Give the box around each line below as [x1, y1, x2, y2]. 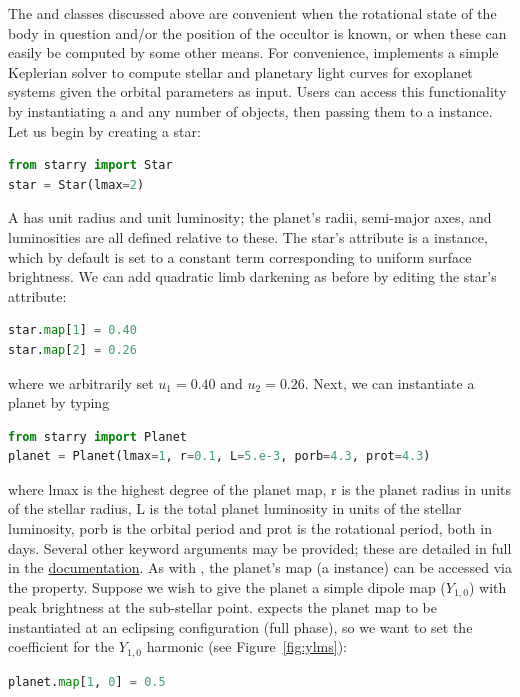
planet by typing [8, 392, 110, 413]
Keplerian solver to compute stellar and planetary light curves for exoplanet [8, 61, 473, 82]
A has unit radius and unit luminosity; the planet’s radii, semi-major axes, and [8, 207, 492, 228]
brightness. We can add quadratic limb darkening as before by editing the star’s [8, 266, 497, 287]
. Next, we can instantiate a [304, 372, 475, 393]
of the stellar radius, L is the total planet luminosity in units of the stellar [8, 498, 462, 519]
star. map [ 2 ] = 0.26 [8, 342, 137, 357]
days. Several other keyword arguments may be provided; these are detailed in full [8, 537, 512, 558]
